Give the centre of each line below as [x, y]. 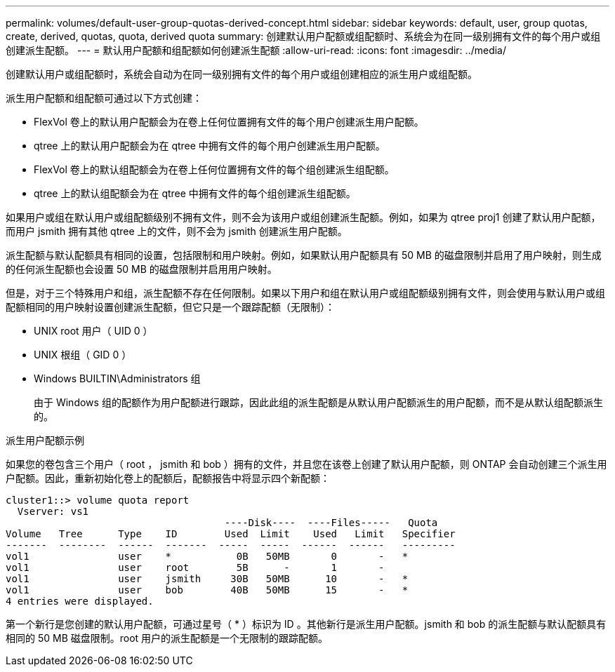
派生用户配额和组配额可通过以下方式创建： [104, 98]
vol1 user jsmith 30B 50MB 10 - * [207, 579]
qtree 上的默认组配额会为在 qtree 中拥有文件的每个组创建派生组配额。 [195, 193]
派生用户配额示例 [45, 440]
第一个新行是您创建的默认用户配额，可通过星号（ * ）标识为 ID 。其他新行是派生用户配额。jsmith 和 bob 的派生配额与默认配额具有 [306, 624]
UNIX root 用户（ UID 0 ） [93, 331]
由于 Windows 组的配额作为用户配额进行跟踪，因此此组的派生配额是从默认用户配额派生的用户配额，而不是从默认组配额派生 [318, 402]
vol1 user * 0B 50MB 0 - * [207, 556]
